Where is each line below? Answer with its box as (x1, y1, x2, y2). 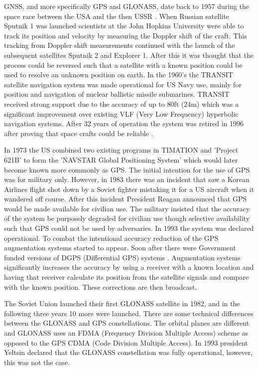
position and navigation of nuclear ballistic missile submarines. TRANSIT (4, 89, 230, 99)
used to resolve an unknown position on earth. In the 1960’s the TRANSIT (4, 69, 233, 80)
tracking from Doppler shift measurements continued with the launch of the (4, 40, 235, 50)
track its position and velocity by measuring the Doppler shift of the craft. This (4, 30, 247, 40)
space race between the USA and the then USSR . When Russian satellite (4, 10, 229, 21)
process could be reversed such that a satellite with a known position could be (4, 59, 243, 70)
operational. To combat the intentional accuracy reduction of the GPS (4, 232, 219, 243)
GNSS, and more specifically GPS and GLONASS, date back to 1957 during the (4, 1, 250, 11)
